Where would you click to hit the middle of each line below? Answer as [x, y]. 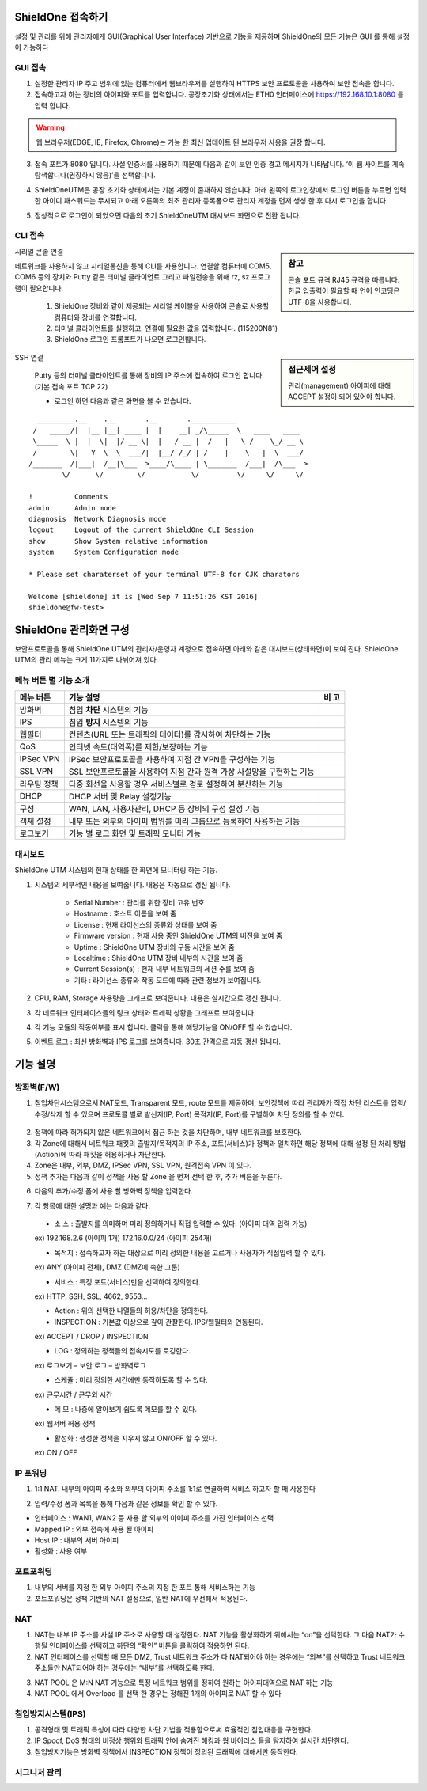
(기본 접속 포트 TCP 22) [71, 386]
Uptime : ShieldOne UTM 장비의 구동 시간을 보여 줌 [154, 947]
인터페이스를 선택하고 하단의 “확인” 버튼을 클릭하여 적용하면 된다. [149, 1645]
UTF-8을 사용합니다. [320, 302]
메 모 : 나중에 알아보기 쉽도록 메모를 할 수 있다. [126, 1410]
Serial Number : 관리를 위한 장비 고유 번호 [139, 903]
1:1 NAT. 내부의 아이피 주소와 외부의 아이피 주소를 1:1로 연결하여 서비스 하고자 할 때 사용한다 [175, 1489]
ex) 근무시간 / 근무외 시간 [74, 1394]
